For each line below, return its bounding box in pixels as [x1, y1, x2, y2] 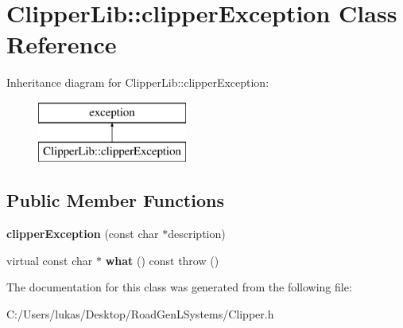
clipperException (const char [6, 225, 159, 242]
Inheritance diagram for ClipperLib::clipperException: [6, 74, 269, 91]
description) [168, 225, 226, 242]
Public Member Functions [6, 188, 224, 213]
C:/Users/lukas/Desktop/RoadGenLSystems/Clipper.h [6, 306, 274, 322]
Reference [6, 28, 117, 61]
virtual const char [6, 252, 93, 268]
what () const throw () [105, 252, 219, 268]
